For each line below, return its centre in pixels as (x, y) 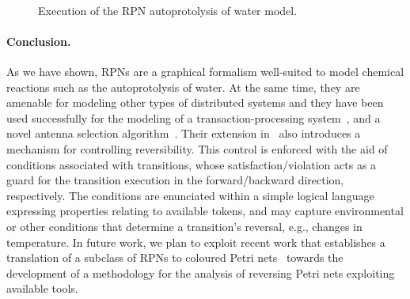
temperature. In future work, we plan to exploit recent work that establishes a (196, 242)
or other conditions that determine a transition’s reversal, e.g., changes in (184, 226)
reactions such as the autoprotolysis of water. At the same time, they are (183, 87)
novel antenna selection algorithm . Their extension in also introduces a (184, 133)
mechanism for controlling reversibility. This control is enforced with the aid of (197, 148)
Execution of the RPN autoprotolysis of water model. (168, 10)
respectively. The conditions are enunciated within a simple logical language (190, 195)
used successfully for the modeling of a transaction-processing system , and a (194, 117)
